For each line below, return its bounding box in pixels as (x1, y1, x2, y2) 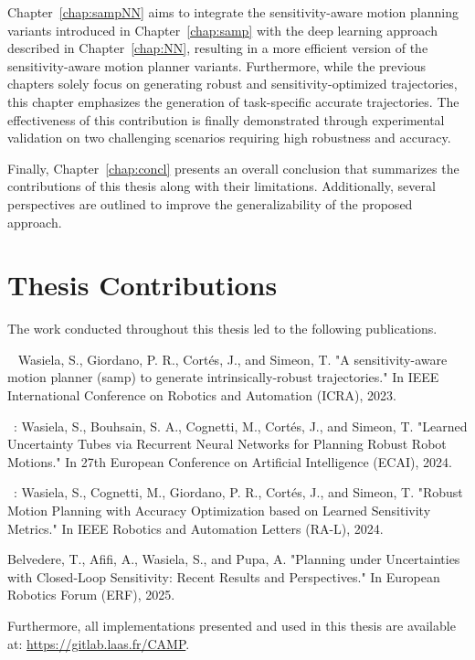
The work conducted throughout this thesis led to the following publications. (7, 319, 438, 338)
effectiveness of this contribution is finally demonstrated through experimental (7, 110, 445, 129)
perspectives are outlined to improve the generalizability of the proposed (7, 194, 413, 213)
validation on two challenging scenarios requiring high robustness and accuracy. (7, 128, 451, 147)
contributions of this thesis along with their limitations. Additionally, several (7, 176, 436, 196)
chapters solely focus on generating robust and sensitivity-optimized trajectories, (7, 74, 458, 93)
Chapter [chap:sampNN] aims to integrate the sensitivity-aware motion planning (7, 3, 459, 21)
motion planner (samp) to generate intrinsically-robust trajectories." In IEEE (7, 367, 439, 387)
